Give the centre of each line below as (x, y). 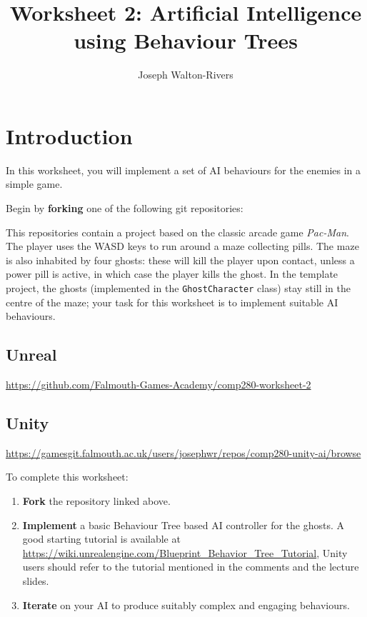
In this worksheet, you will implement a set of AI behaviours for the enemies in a (183, 170)
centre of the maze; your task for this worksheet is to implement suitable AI (172, 302)
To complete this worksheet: (67, 477)
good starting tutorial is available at (101, 539)
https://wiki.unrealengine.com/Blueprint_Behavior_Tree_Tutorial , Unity (185, 552)
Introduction (69, 135)
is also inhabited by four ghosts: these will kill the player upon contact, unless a (180, 260)
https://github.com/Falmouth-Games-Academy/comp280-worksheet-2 (159, 385)
